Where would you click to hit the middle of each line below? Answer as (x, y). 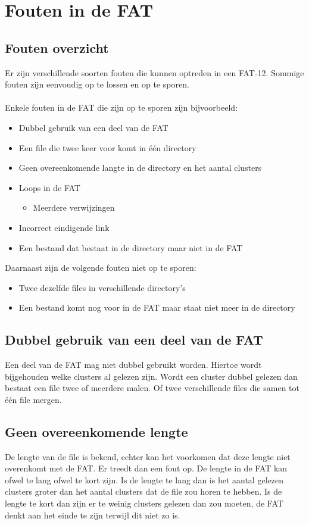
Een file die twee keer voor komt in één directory (107, 147)
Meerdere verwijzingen (74, 207)
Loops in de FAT (49, 187)
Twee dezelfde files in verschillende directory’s (102, 287)
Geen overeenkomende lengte (96, 431)
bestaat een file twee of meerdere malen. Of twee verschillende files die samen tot (152, 388)
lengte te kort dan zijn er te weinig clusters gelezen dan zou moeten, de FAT (144, 503)
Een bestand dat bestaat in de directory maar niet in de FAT (131, 247)
